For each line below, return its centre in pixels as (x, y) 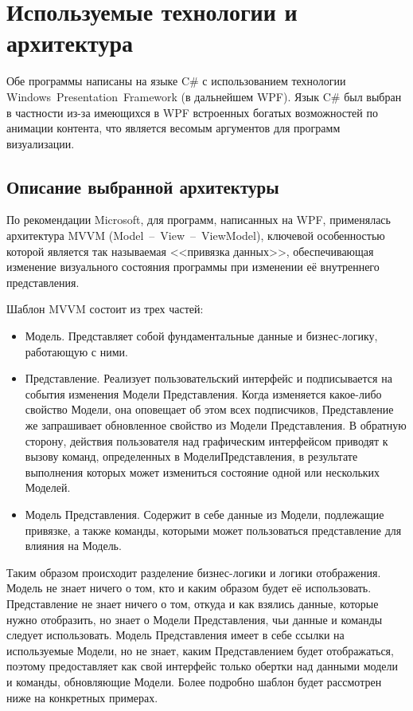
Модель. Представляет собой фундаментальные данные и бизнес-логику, (201, 336)
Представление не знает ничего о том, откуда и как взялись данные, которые (193, 603)
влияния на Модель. (73, 546)
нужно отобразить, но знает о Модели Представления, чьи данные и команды (195, 619)
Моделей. (48, 487)
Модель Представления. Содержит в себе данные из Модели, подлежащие (205, 514)
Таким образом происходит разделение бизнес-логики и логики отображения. (194, 572)
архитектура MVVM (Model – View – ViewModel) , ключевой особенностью (196, 236)
